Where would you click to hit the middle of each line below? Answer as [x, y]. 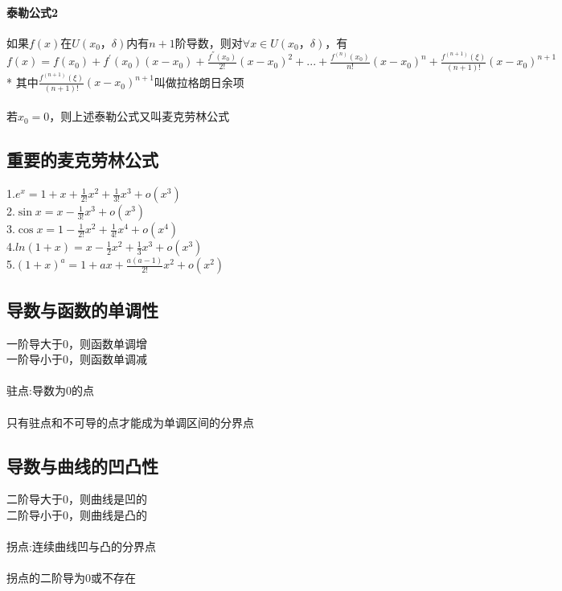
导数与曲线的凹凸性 [82, 465]
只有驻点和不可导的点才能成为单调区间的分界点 [130, 422]
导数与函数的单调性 [82, 309]
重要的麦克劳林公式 [82, 160]
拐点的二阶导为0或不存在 [71, 578]
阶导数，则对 [209, 42]
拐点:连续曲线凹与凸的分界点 [81, 546]
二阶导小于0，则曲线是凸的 [77, 514]
